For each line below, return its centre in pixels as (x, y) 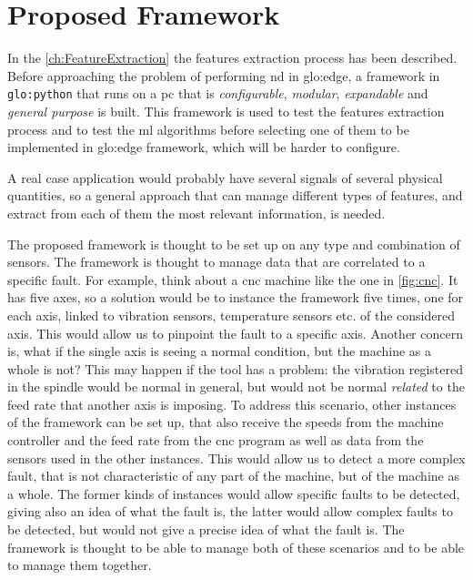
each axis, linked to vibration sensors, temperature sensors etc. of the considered (231, 315)
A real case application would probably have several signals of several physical (225, 177)
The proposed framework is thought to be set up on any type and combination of (234, 244)
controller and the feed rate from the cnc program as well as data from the (216, 440)
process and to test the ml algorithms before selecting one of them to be (208, 129)
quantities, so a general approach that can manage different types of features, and (235, 195)
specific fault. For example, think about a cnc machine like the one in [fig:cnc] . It (233, 279)
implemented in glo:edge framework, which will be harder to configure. (204, 147)
